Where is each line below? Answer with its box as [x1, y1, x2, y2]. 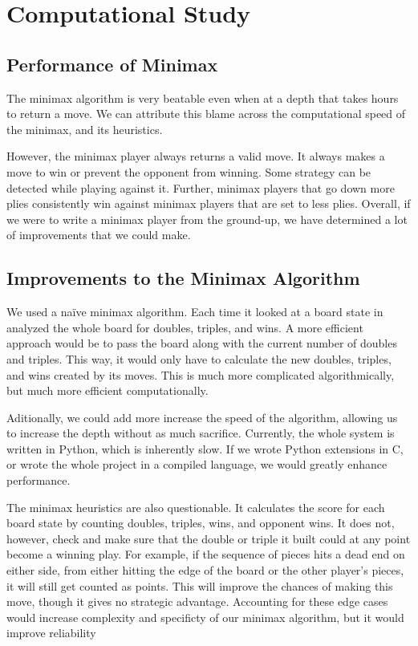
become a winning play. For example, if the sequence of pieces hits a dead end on [6, 546, 405, 563]
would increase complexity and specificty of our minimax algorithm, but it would [6, 608, 404, 625]
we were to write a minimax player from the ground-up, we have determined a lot [6, 210, 408, 227]
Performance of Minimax [6, 51, 218, 76]
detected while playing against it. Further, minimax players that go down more [6, 179, 395, 196]
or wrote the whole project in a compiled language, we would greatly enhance [6, 456, 388, 473]
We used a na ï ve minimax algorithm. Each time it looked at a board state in [6, 303, 384, 320]
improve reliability [6, 624, 96, 641]
